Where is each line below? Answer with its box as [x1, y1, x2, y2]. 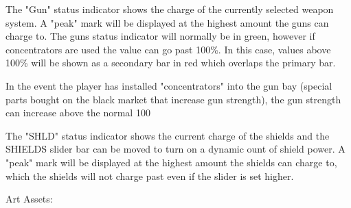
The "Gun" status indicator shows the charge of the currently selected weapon [5, 2, 334, 16]
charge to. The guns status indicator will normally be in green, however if [5, 29, 315, 43]
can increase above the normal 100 [5, 105, 150, 120]
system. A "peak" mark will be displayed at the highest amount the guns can [5, 15, 329, 29]
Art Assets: [5, 192, 53, 206]
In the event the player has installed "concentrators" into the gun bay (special [5, 78, 332, 92]
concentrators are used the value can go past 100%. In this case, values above [5, 42, 331, 56]
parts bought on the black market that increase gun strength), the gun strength [5, 92, 341, 106]
